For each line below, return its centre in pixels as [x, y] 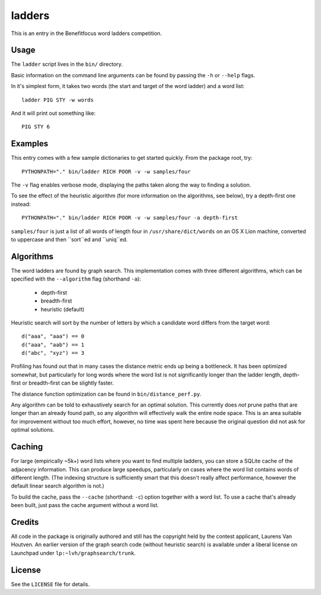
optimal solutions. [33, 430]
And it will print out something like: [53, 114]
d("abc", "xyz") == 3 [53, 353]
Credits [25, 522]
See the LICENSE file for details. [51, 584]
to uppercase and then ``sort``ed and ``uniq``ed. [69, 240]
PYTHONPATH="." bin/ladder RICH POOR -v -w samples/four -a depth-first [130, 218]
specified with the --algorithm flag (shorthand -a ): [76, 279]
